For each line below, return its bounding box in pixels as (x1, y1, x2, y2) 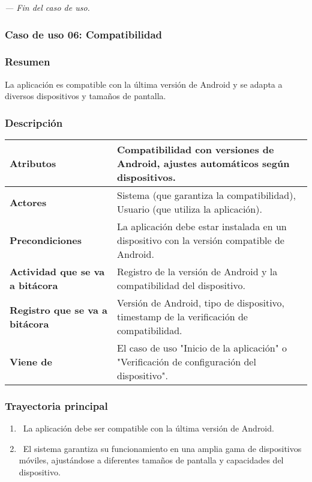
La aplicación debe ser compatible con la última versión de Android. (23, 422, 274, 435)
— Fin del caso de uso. (5, 1, 90, 13)
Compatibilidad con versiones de (117, 142, 274, 157)
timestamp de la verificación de (117, 310, 248, 324)
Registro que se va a (10, 302, 107, 317)
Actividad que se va (10, 264, 105, 279)
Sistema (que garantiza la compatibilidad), (117, 188, 296, 203)
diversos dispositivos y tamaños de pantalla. (5, 90, 166, 102)
